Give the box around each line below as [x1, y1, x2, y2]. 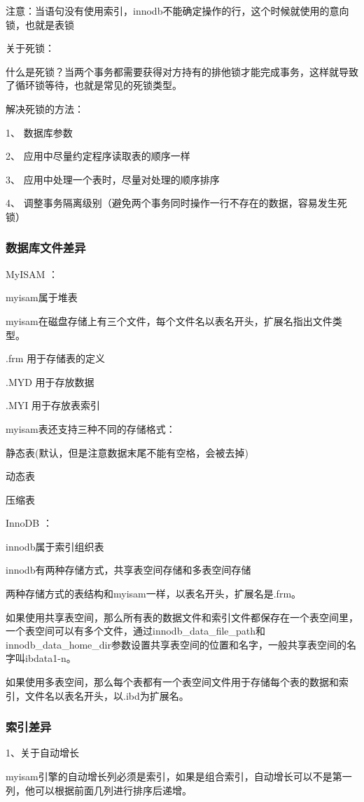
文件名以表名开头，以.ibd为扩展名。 [24, 688, 189, 703]
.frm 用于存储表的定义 [6, 351, 105, 366]
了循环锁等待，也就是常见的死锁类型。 [6, 78, 182, 92]
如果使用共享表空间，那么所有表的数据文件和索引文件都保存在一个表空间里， [6, 609, 358, 624]
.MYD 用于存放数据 [6, 374, 94, 389]
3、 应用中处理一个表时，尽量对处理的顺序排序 [6, 172, 220, 186]
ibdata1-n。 [24, 651, 76, 665]
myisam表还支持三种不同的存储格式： [6, 421, 176, 436]
